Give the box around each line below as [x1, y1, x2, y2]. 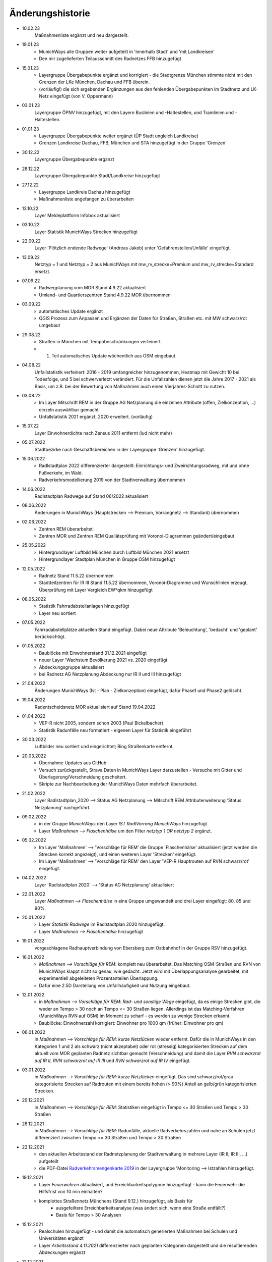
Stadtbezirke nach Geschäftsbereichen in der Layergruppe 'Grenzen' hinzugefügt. [34, 446, 206, 452]
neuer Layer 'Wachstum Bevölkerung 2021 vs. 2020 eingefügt [39, 657, 168, 663]
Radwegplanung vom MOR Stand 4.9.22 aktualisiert [39, 285, 146, 291]
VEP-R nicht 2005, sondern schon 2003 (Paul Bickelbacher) [39, 720, 164, 726]
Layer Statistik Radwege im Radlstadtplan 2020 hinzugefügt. [39, 921, 165, 927]
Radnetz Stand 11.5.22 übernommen [39, 572, 114, 579]
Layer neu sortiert [39, 610, 76, 616]
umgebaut [39, 322, 60, 328]
